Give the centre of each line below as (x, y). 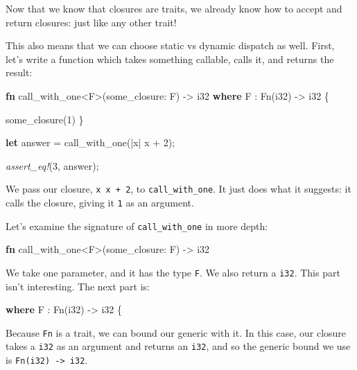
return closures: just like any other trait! (91, 22)
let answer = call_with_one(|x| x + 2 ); (90, 142)
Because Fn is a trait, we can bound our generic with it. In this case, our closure (176, 332)
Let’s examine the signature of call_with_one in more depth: (137, 226)
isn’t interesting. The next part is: (78, 286)
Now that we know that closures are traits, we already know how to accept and (174, 8)
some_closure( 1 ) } (45, 119)
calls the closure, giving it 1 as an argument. (100, 202)
